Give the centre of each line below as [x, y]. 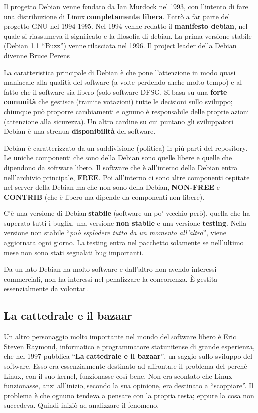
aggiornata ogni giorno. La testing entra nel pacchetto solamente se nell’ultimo [124, 243]
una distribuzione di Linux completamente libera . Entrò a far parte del [117, 16]
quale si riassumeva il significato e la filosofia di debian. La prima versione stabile [128, 36]
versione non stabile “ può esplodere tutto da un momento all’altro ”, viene [115, 233]
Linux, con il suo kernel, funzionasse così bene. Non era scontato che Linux [118, 375]
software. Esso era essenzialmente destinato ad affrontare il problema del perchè [126, 366]
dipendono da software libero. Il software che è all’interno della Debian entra [121, 167]
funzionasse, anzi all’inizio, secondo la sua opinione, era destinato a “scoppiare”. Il [129, 385]
